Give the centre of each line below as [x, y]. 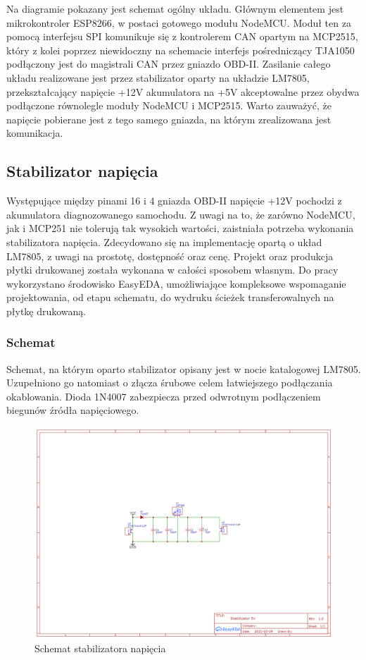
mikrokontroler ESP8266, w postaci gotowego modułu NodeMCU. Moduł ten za [179, 22]
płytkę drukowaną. [46, 311]
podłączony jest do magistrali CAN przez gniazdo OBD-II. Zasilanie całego [169, 64]
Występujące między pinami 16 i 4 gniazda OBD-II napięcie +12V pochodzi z [174, 201]
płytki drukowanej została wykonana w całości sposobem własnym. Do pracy [172, 270]
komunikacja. [35, 133]
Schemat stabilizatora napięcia [100, 648]
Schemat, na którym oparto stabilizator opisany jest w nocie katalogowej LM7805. [184, 368]
